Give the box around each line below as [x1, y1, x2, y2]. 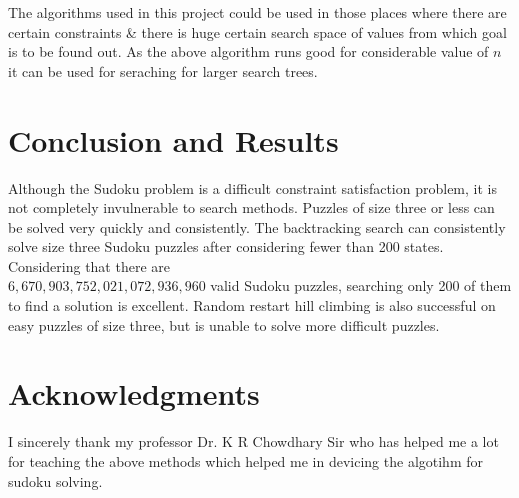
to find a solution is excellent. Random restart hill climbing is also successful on [8, 295, 496, 316]
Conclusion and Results [8, 119, 339, 160]
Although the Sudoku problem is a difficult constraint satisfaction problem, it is [8, 177, 497, 198]
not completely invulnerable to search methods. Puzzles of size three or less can [8, 197, 495, 218]
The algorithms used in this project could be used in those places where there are [8, 2, 507, 22]
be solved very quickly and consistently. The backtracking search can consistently [8, 216, 506, 237]
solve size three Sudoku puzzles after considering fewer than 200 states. [8, 236, 444, 257]
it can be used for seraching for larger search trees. [8, 60, 318, 81]
